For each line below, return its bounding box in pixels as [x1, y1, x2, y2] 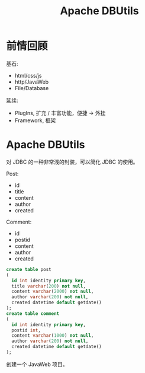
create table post [6, 266, 51, 272]
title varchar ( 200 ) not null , [11, 283, 86, 289]
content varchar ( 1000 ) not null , [11, 333, 94, 339]
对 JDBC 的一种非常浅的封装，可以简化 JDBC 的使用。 [6, 158, 138, 165]
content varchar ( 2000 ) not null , [11, 289, 94, 295]
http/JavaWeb [14, 78, 49, 85]
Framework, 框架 [14, 117, 56, 124]
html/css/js [14, 72, 42, 79]
